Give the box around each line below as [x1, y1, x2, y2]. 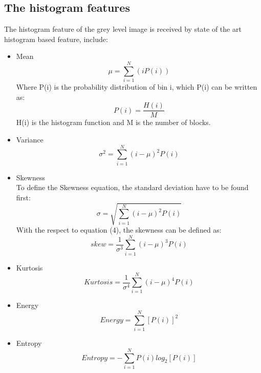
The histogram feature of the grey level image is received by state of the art [4, 24, 242, 34]
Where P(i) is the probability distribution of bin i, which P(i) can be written [16, 81, 257, 92]
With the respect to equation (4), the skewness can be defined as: [16, 224, 222, 235]
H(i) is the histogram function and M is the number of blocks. [16, 117, 211, 128]
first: [16, 192, 31, 202]
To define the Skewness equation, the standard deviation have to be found [16, 182, 249, 193]
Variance [16, 134, 43, 144]
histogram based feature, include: [4, 33, 108, 44]
